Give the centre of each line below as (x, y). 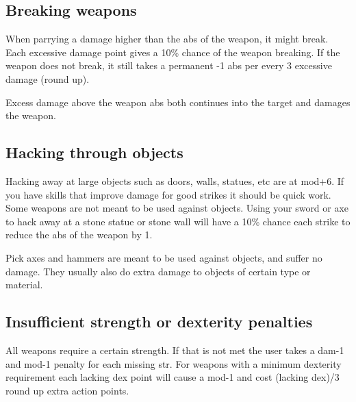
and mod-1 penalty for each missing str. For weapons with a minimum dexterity (174, 363)
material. (24, 285)
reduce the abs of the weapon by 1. (79, 235)
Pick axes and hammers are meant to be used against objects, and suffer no (164, 257)
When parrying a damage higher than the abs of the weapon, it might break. (167, 39)
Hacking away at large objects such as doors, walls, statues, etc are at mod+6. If (175, 180)
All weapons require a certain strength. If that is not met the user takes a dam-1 (175, 350)
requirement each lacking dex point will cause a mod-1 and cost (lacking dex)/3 (173, 377)
